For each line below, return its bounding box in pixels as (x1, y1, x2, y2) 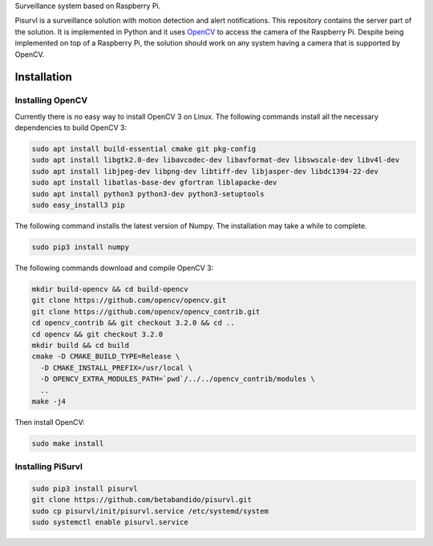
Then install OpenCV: (14, 417, 85, 427)
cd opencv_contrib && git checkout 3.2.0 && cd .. (31, 318, 236, 328)
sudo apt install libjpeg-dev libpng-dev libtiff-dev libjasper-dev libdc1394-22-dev (31, 167, 378, 176)
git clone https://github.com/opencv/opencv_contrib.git (31, 307, 261, 316)
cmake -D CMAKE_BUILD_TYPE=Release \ (31, 352, 180, 361)
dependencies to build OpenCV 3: (14, 123, 127, 132)
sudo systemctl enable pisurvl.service (31, 518, 188, 527)
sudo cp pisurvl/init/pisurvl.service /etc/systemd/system (31, 506, 269, 516)
